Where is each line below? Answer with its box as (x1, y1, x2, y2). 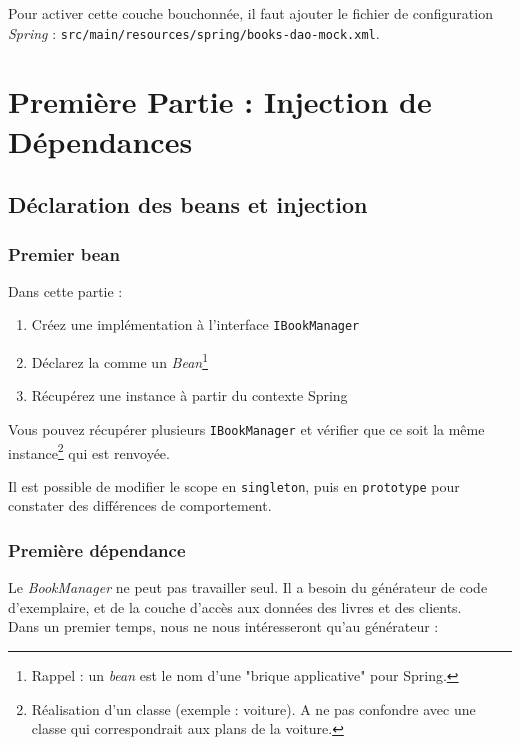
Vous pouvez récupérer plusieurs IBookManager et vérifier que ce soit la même (8, 418, 485, 439)
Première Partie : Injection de (8, 81, 432, 122)
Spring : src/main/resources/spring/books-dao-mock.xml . (8, 22, 380, 43)
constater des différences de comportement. (8, 495, 272, 516)
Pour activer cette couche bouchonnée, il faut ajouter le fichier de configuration (8, 3, 493, 23)
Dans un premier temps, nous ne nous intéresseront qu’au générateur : (8, 616, 439, 637)
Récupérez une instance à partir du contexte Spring (31, 385, 348, 406)
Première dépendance (8, 537, 186, 562)
